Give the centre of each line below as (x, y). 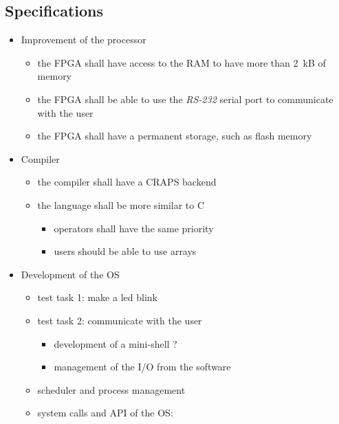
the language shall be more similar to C (121, 204)
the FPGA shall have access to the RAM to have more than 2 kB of (182, 62)
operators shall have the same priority (134, 228)
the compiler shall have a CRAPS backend (127, 182)
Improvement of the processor (84, 40)
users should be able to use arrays (125, 251)
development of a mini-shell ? (116, 343)
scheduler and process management (111, 389)
